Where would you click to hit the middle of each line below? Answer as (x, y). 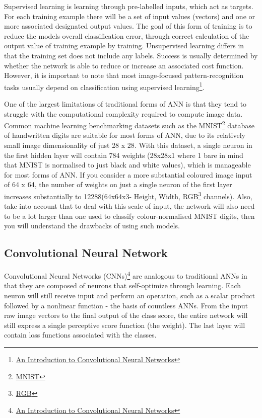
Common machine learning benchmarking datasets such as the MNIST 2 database (129, 124)
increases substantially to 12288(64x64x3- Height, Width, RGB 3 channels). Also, (128, 195)
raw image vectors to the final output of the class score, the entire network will (126, 315)
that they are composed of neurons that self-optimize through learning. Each (122, 285)
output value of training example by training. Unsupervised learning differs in (124, 46)
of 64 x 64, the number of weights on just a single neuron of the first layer (118, 184)
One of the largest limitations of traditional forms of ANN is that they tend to (125, 104)
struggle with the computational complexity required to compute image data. (123, 113)
